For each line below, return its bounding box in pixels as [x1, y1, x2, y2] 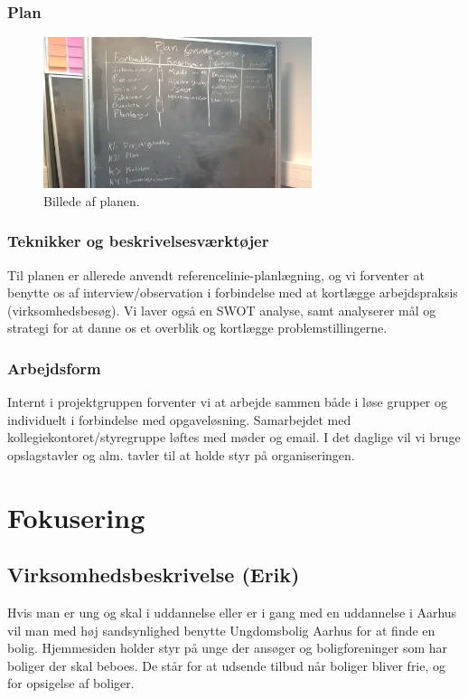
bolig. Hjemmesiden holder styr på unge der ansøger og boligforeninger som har [7, 638, 448, 657]
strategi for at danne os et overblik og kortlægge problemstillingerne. [7, 318, 388, 337]
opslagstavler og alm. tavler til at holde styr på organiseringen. [7, 445, 355, 464]
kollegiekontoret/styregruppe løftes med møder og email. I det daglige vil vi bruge [7, 428, 461, 447]
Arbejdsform [7, 356, 101, 379]
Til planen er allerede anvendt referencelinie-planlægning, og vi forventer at [7, 265, 425, 284]
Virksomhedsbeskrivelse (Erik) [7, 561, 300, 589]
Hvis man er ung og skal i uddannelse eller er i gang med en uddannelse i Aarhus [7, 603, 457, 622]
